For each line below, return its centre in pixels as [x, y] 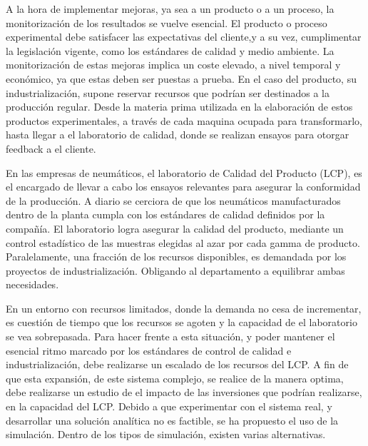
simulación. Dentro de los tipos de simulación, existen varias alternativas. [166, 434]
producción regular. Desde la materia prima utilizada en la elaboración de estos [179, 107]
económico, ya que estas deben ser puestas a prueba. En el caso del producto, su [181, 78]
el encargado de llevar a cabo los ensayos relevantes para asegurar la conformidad [183, 187]
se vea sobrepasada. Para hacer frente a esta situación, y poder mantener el [170, 336]
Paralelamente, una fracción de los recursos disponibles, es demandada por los [176, 257]
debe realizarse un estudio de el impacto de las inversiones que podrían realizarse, [184, 392]
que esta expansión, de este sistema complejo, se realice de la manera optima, [175, 378]
